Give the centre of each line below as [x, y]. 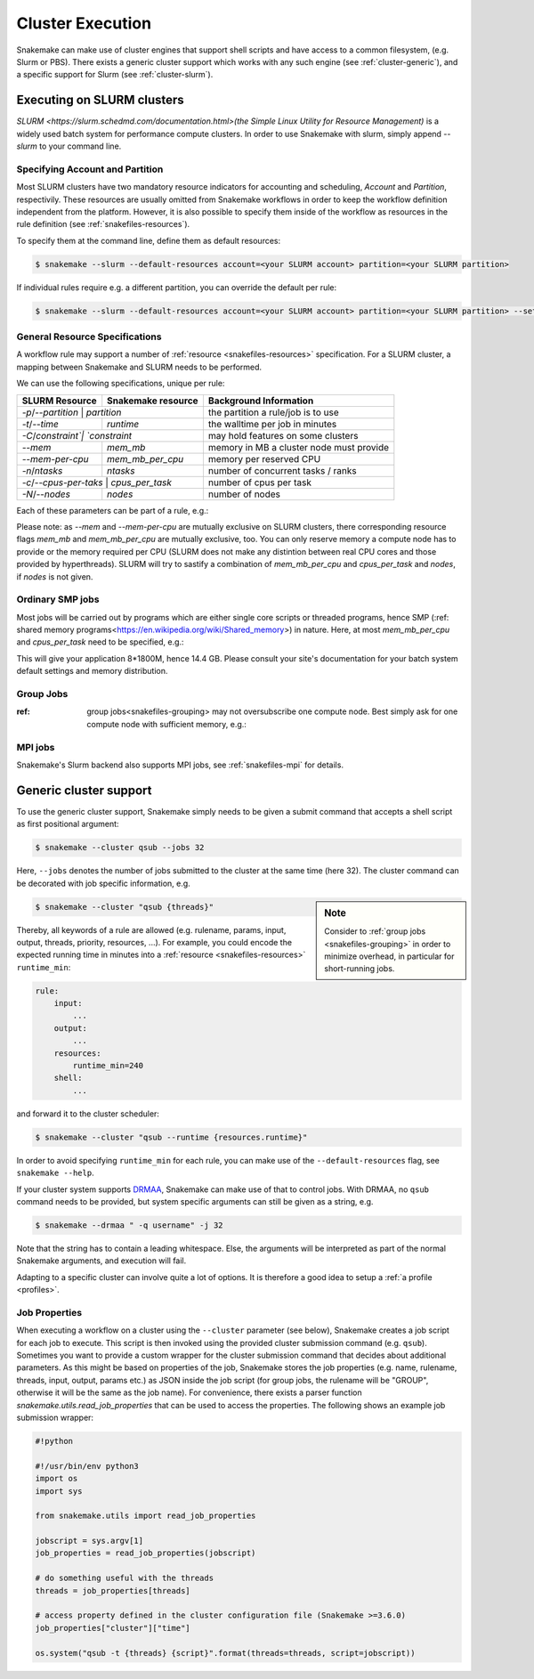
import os [57, 1479]
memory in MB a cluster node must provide [299, 447]
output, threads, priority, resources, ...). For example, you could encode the [154, 942]
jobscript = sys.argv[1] [89, 1541]
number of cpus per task [259, 483]
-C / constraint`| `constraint [77, 435]
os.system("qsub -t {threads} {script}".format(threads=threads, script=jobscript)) [225, 1653]
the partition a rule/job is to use [273, 412]
